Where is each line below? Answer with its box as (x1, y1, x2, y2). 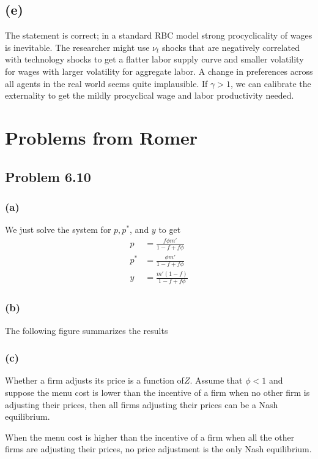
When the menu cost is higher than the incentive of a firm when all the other (5, 430, 295, 443)
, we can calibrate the (230, 77, 311, 89)
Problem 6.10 (5, 167, 91, 186)
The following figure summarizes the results (5, 324, 168, 336)
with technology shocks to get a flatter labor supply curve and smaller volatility (5, 53, 304, 66)
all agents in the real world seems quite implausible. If (5, 77, 208, 89)
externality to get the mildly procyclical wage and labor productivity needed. (5, 89, 294, 102)
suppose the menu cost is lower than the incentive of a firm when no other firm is (5, 385, 310, 398)
